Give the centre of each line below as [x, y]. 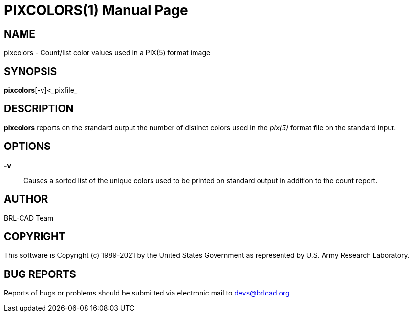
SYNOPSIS [31, 71]
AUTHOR [26, 199]
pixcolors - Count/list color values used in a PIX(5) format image [107, 53]
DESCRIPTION [39, 109]
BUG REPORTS [40, 274]
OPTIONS [27, 147]
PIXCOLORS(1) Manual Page [96, 10]
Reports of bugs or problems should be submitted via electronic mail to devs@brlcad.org [147, 293]
